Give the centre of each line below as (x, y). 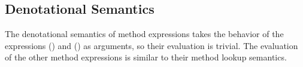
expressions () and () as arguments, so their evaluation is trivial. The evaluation (151, 45)
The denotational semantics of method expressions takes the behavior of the (144, 34)
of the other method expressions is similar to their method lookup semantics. (146, 57)
